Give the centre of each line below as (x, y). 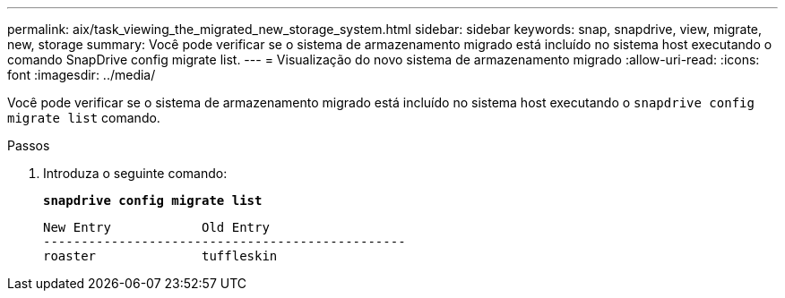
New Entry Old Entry (156, 227)
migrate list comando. (84, 118)
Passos (29, 145)
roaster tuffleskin (160, 256)
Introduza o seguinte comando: (135, 173)
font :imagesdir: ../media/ (82, 75)
